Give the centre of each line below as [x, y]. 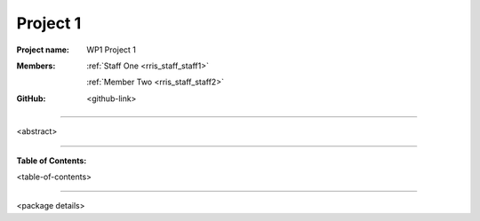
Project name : [43, 50]
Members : [36, 66]
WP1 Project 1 [112, 50]
